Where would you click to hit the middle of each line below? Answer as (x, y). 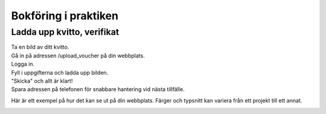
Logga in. (23, 64)
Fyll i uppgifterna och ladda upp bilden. (60, 72)
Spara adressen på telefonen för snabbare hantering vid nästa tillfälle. (98, 89)
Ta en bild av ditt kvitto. (40, 47)
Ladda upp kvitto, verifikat (65, 32)
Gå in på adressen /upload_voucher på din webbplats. (78, 55)
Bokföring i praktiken (65, 16)
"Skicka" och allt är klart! (42, 81)
